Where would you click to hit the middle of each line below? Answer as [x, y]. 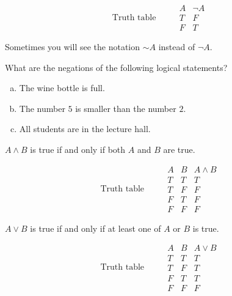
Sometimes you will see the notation [73, 47]
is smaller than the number [126, 108]
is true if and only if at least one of [96, 228]
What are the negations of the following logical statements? [116, 67]
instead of [177, 47]
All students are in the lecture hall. [85, 129]
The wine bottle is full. [62, 88]
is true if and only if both [78, 150]
